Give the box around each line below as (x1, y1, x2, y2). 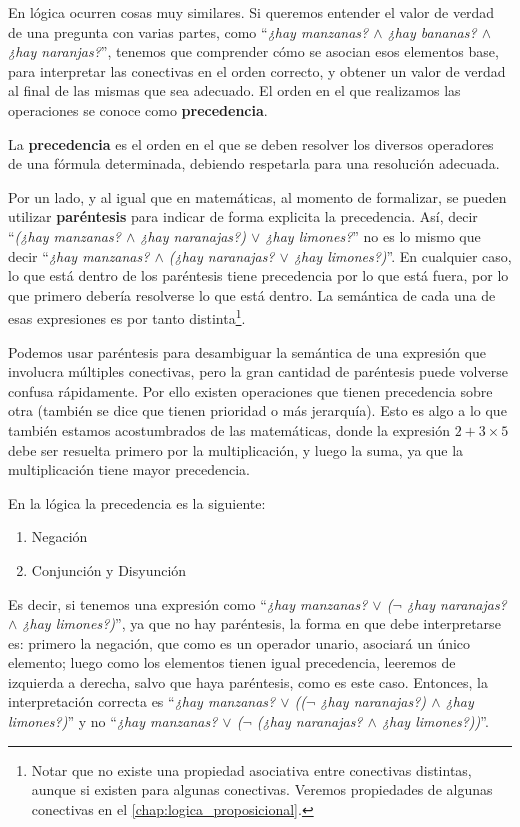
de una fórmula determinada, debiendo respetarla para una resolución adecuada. (8, 153, 500, 174)
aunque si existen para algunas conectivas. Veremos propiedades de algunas (31, 779, 493, 800)
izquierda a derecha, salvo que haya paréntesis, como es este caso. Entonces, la (8, 671, 488, 692)
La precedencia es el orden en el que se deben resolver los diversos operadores (8, 133, 494, 154)
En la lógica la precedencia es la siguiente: (8, 492, 266, 513)
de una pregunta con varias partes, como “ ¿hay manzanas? (8, 21, 369, 42)
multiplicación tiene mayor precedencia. (8, 459, 250, 480)
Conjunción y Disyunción (31, 559, 187, 580)
